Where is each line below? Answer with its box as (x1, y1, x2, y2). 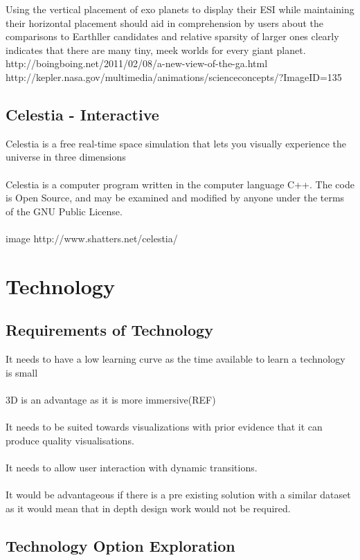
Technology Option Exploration (6, 534, 235, 556)
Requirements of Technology (6, 319, 213, 341)
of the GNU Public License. (6, 204, 123, 218)
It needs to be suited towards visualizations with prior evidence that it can (6, 419, 323, 434)
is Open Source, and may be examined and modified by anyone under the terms (6, 190, 345, 205)
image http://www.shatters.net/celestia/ (6, 231, 178, 245)
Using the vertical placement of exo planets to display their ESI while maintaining (6, 2, 354, 16)
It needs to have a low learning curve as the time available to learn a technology (6, 352, 345, 366)
